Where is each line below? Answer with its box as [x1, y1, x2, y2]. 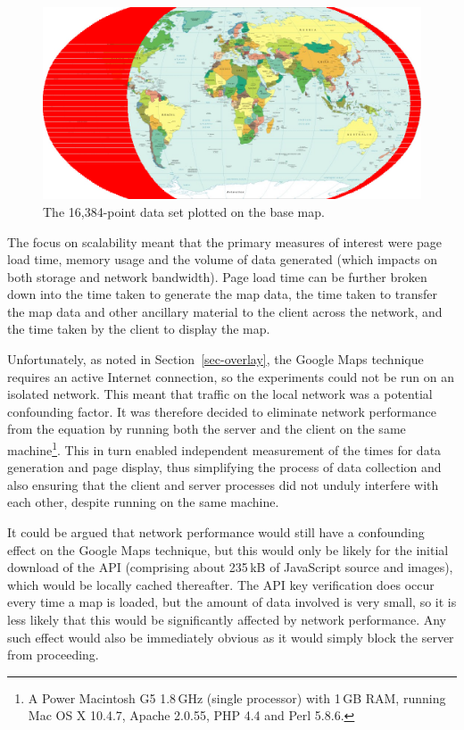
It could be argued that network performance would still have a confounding [7, 523, 425, 542]
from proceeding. [7, 645, 99, 664]
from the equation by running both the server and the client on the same [7, 419, 406, 438]
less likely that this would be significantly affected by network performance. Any [7, 610, 446, 629]
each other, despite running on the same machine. [7, 493, 279, 511]
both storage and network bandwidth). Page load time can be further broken [7, 267, 427, 286]
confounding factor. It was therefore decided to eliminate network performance [7, 402, 436, 420]
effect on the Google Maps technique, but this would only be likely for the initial [7, 540, 449, 559]
